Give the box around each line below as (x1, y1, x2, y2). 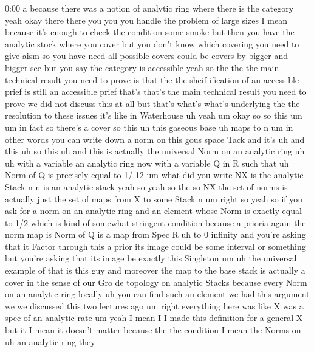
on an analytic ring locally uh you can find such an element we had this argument (5, 288, 310, 300)
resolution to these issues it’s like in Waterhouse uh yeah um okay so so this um (5, 109, 302, 122)
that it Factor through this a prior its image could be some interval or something (5, 240, 306, 252)
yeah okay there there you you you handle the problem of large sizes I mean (5, 13, 287, 26)
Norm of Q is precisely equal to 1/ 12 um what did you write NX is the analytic (5, 168, 304, 181)
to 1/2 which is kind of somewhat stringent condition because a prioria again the (5, 216, 306, 229)
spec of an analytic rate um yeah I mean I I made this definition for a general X (5, 311, 303, 324)
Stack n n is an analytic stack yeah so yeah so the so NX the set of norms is (5, 180, 288, 193)
